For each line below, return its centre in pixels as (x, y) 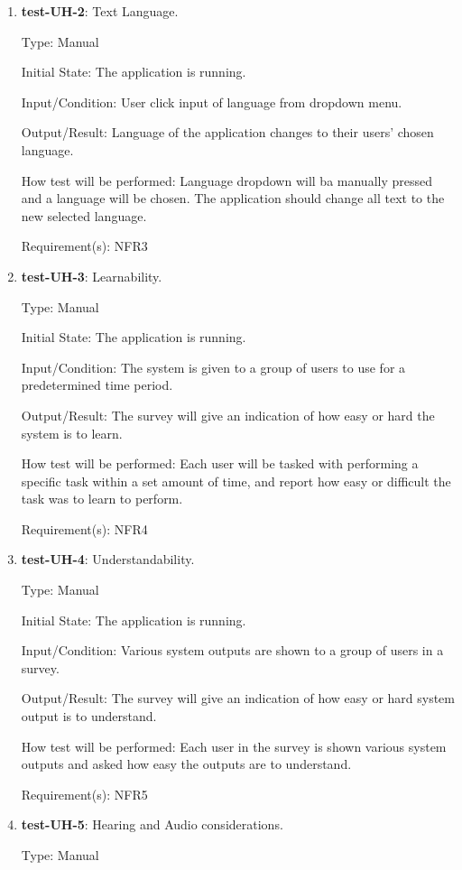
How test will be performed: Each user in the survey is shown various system (234, 746)
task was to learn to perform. (102, 499)
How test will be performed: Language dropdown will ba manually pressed (227, 180)
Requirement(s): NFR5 (84, 794)
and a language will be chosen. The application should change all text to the (233, 198)
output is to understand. (89, 716)
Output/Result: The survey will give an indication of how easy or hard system (238, 698)
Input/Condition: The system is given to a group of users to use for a (213, 367)
